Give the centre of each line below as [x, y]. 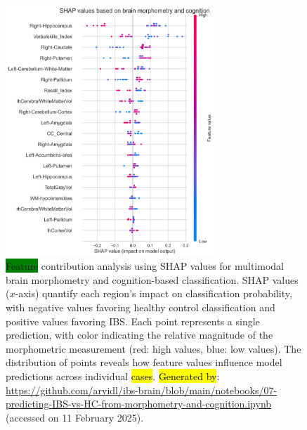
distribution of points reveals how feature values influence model [144, 362]
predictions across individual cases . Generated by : [113, 376]
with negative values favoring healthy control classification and [141, 307]
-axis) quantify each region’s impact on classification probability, [153, 293]
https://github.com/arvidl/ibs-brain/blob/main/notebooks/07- [142, 390]
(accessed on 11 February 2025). [75, 417]
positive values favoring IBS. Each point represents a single [133, 321]
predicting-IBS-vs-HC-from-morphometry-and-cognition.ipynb [139, 404]
